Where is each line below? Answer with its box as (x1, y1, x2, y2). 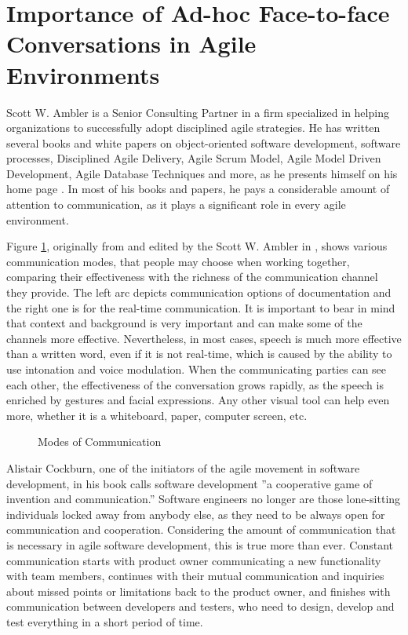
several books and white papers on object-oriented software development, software (6, 134, 401, 151)
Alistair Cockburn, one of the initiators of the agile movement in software (6, 459, 360, 476)
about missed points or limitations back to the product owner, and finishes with (6, 582, 391, 599)
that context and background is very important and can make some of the (6, 315, 362, 331)
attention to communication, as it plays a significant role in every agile (6, 196, 346, 213)
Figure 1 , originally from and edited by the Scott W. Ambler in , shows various (6, 238, 388, 254)
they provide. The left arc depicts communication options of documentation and (6, 284, 392, 301)
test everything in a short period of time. (6, 613, 203, 630)
